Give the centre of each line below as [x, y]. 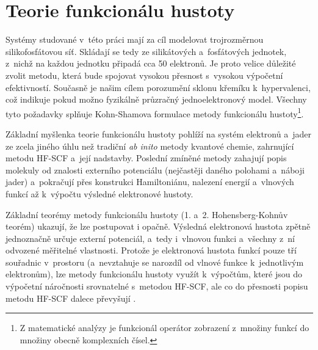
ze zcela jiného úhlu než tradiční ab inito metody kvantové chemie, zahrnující [150, 146]
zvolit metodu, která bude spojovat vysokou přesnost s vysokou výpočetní [144, 75]
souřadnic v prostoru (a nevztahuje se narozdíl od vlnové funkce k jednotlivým [155, 262]
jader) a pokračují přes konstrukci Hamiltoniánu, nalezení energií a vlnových [150, 182]
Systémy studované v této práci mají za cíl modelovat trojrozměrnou [135, 39]
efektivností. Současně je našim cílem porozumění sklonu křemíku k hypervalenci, [158, 87]
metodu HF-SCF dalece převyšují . [71, 298]
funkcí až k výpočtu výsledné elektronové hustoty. [99, 193]
